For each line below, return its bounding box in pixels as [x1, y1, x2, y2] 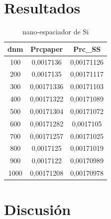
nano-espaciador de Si [22, 26, 89, 37]
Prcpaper [30, 43, 63, 54]
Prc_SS [73, 43, 101, 54]
